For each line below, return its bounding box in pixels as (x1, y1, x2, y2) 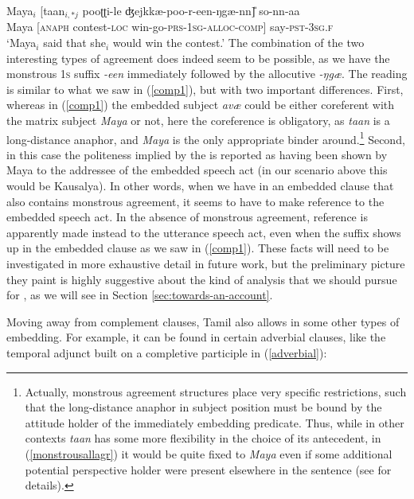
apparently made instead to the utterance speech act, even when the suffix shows (6, 224, 401, 240)
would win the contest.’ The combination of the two (112, 34, 365, 51)
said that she (43, 34, 106, 51)
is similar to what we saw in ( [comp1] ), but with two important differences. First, (6, 80, 404, 97)
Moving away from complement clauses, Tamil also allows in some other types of (6, 313, 400, 329)
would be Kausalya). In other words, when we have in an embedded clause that (6, 177, 394, 194)
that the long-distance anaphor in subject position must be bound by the (25, 399, 382, 415)
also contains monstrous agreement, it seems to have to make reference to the (6, 193, 385, 209)
